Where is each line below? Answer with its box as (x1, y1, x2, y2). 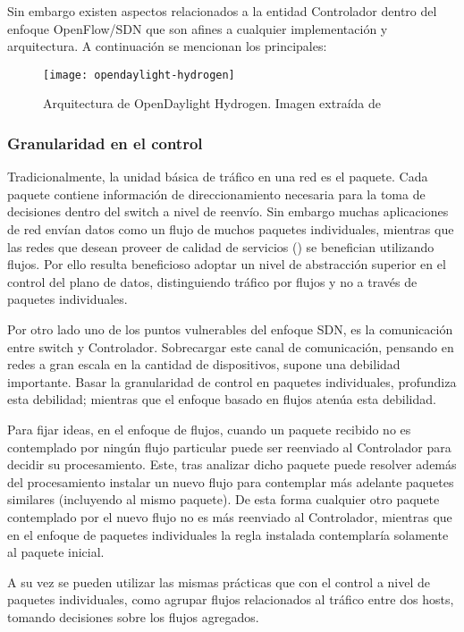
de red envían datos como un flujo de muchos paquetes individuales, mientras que (7, 220, 454, 239)
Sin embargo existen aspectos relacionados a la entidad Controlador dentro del (7, 2, 437, 20)
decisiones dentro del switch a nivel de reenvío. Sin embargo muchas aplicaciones (7, 202, 449, 221)
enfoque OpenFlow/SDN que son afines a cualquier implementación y (7, 19, 388, 38)
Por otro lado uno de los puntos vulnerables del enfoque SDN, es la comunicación (7, 320, 453, 338)
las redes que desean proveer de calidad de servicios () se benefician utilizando (7, 237, 434, 256)
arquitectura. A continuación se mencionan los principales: (7, 37, 327, 55)
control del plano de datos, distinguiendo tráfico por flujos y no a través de (7, 272, 418, 291)
